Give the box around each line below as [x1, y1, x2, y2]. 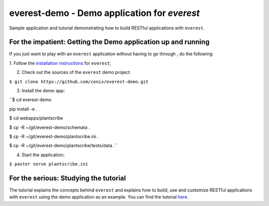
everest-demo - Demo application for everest [9, 7, 200, 18]
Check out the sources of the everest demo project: [21, 69, 131, 75]
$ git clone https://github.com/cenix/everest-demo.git [9, 79, 149, 84]
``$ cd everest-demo [9, 97, 52, 103]
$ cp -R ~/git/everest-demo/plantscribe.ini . [9, 133, 99, 139]
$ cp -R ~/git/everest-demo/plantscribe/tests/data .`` [9, 143, 118, 149]
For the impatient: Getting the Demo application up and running [9, 38, 210, 46]
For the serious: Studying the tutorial [9, 174, 126, 182]
